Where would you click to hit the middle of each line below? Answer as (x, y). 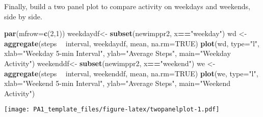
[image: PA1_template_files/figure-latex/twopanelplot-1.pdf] (112, 110)
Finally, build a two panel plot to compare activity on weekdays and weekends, (127, 6)
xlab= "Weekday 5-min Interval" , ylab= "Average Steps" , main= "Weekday (117, 53)
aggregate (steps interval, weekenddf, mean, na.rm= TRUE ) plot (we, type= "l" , (131, 73)
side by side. (23, 16)
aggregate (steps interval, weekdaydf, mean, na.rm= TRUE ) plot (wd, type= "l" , (132, 43)
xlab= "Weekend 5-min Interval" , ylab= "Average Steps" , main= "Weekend (117, 83)
